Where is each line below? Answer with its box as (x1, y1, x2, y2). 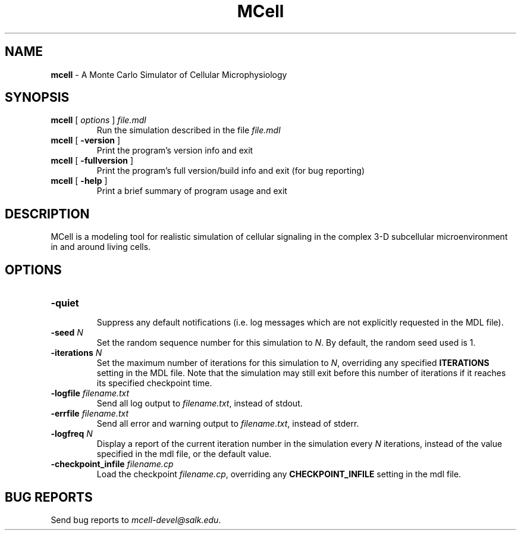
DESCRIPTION (5, 206, 90, 221)
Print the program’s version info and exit (96, 145, 253, 156)
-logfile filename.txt (51, 388, 130, 399)
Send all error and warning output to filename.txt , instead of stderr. (96, 418, 359, 429)
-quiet (51, 297, 79, 309)
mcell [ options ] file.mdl (51, 115, 146, 126)
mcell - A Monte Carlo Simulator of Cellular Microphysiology (51, 69, 287, 80)
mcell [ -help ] (51, 176, 108, 186)
